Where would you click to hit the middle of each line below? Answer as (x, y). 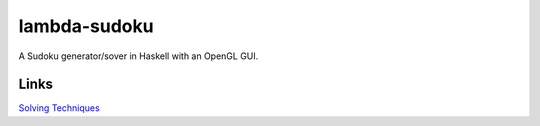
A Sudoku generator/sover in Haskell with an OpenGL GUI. (138, 56)
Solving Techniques (59, 108)
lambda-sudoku (86, 26)
